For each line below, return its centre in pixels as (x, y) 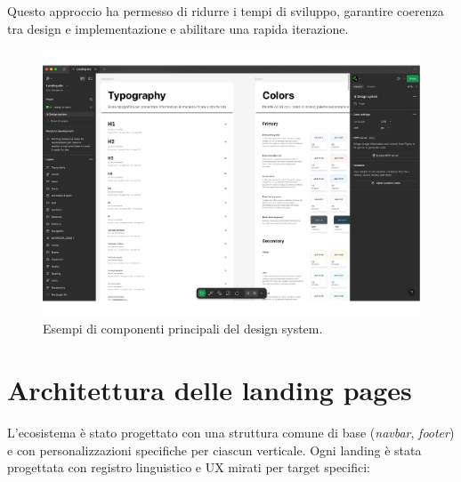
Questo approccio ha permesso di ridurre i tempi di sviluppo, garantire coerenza (226, 11)
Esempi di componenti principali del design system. (183, 329)
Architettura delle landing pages (210, 390)
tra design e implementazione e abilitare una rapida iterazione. (178, 28)
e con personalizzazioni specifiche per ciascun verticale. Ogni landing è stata (214, 450)
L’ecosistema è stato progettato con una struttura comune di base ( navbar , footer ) (231, 433)
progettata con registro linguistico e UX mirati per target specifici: (189, 467)
